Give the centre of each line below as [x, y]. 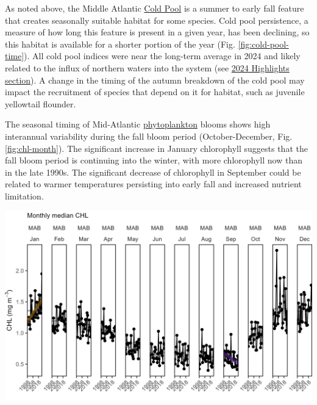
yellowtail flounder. [41, 103]
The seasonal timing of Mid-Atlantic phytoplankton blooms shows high [138, 124]
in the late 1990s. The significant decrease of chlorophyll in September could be [153, 172]
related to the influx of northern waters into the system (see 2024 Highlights [147, 67]
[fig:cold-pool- [263, 44]
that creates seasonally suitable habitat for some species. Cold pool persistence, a [157, 20]
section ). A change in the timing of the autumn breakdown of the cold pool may [155, 80]
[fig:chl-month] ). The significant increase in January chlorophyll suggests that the [156, 148]
